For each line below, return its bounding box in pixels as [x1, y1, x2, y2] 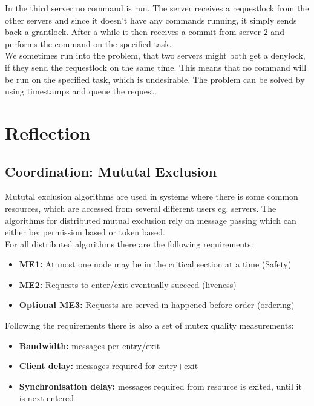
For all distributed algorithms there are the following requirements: [5, 237, 253, 250]
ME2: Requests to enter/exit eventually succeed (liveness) [19, 278, 237, 290]
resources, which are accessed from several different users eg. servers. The [5, 201, 276, 214]
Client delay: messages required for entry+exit [19, 359, 198, 372]
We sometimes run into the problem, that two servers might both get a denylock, [5, 49, 306, 62]
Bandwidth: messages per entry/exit [19, 339, 160, 352]
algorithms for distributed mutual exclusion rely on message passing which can [5, 214, 296, 226]
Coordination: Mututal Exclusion [5, 162, 217, 180]
